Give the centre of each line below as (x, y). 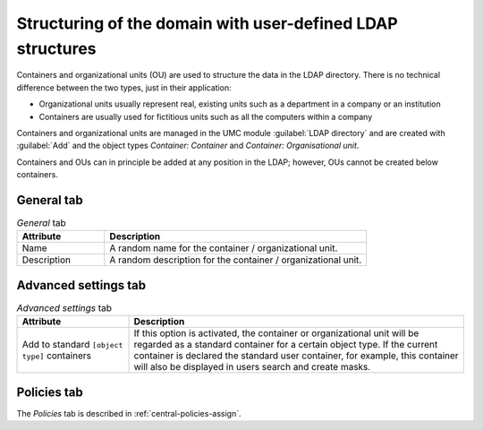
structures (57, 48)
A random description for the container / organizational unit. (236, 260)
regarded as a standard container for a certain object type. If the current (286, 345)
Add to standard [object (72, 345)
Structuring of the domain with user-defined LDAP (207, 23)
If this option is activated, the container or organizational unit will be (276, 333)
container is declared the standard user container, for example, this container (297, 356)
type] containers (56, 356)
